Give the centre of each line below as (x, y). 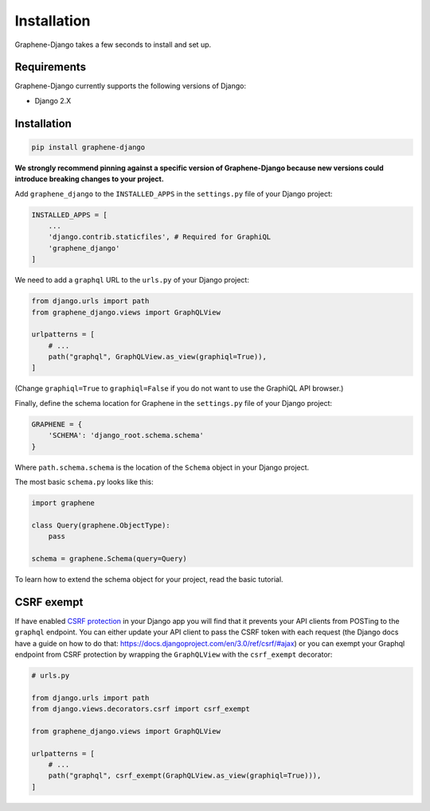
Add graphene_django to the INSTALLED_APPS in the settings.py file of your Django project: (174, 193)
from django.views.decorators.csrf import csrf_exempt (141, 709)
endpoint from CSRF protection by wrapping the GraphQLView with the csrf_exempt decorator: (174, 654)
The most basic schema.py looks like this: (84, 482)
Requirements (51, 67)
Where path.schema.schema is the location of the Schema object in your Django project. (162, 467)
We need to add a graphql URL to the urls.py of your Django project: (132, 280)
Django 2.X (53, 100)
